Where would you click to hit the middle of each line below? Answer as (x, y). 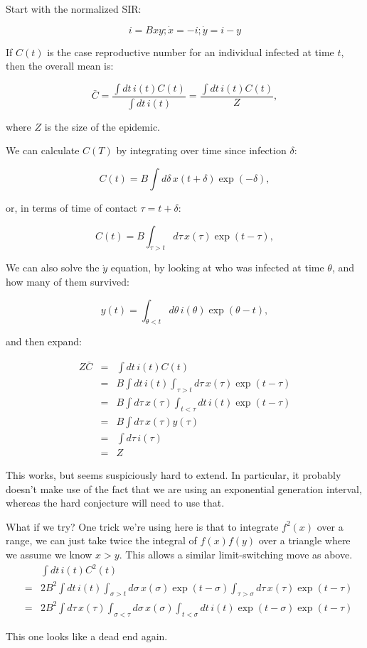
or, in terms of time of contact (71, 208)
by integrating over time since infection (201, 150)
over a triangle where (304, 540)
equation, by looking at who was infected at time (217, 268)
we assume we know (49, 554)
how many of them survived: (68, 282)
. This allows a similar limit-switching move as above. (236, 554)
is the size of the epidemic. (102, 126)
